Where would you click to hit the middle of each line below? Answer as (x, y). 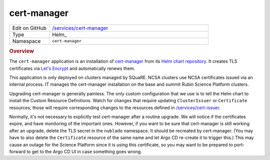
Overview (22, 51)
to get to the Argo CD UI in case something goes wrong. (84, 152)
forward (17, 152)
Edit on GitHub (29, 28)
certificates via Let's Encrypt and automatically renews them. (72, 68)
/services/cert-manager (80, 28)
